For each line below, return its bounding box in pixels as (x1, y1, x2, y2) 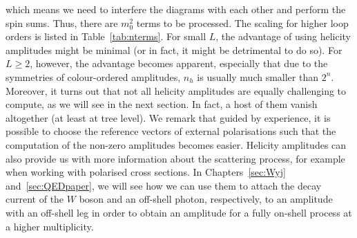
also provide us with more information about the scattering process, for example (6, 151, 345, 165)
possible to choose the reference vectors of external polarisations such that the (6, 124, 336, 138)
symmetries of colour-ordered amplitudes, (6, 69, 181, 84)
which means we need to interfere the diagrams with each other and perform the (6, 2, 346, 16)
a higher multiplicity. (6, 219, 94, 233)
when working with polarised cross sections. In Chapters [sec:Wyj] (6, 165, 286, 179)
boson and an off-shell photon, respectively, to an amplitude (79, 192, 333, 206)
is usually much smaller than (197, 69, 318, 84)
